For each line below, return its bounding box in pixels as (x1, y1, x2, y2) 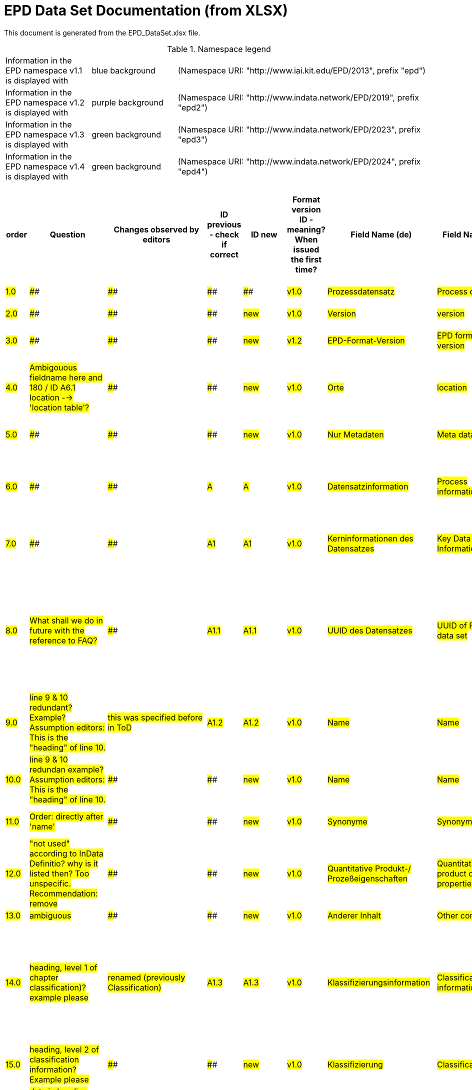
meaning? (287, 224, 325, 234)
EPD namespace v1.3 (5, 129, 84, 139)
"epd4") (177, 166, 208, 176)
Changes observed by (113, 224, 199, 234)
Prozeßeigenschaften (327, 873, 408, 883)
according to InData (29, 848, 103, 858)
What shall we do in (29, 615, 103, 625)
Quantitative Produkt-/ (327, 863, 411, 873)
